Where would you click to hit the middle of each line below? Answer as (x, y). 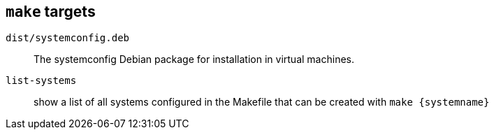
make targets (51, 12)
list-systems (41, 81)
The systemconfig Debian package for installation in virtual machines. (194, 59)
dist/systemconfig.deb (68, 38)
